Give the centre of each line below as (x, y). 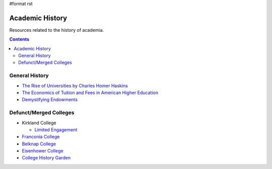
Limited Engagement (56, 130)
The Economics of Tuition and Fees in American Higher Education (90, 93)
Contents (19, 39)
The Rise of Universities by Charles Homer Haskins (75, 86)
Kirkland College (39, 123)
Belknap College (39, 144)
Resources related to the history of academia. (57, 30)
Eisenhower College (43, 151)
